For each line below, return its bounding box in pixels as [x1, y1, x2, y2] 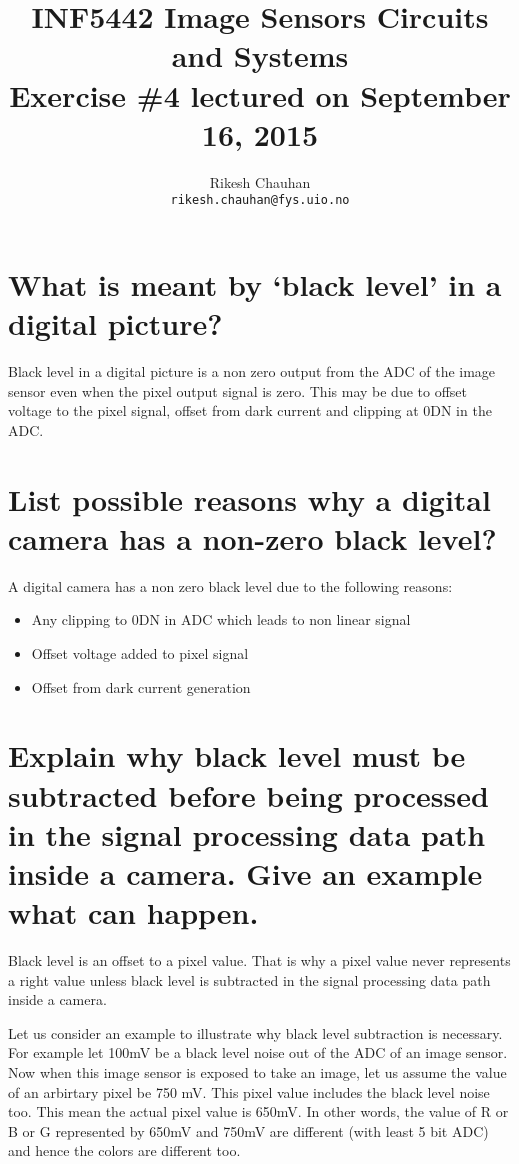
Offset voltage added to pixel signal [31, 642, 249, 663]
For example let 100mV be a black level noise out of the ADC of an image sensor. [8, 1042, 508, 1063]
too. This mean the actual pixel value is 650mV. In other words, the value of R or [8, 1101, 509, 1122]
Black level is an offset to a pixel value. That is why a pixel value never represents [8, 950, 511, 970]
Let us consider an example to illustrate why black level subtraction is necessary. [8, 1022, 503, 1043]
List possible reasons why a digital [8, 478, 491, 519]
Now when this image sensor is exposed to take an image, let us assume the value [8, 1061, 507, 1082]
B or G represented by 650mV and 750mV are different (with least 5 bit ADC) [8, 1120, 489, 1141]
